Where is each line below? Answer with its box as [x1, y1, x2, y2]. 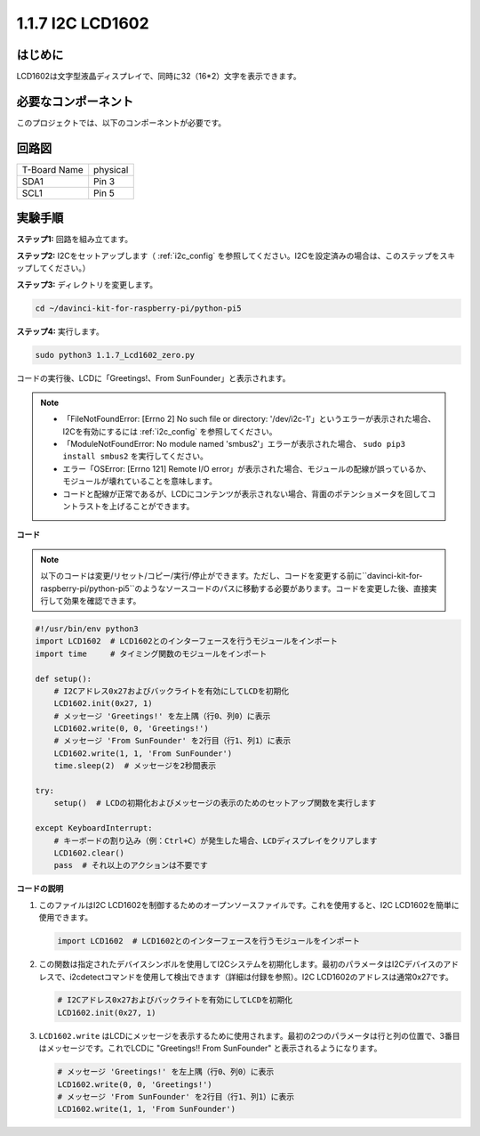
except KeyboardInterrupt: [35, 824, 153, 833]
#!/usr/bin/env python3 [35, 623, 140, 634]
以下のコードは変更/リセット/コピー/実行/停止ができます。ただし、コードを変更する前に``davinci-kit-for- [40, 571, 423, 581]
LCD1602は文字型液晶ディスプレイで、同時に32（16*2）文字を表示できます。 [16, 71, 301, 82]
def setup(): [35, 673, 92, 684]
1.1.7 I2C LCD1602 [16, 13, 150, 33]
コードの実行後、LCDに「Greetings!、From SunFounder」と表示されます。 [16, 372, 291, 383]
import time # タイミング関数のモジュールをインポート [35, 648, 268, 659]
